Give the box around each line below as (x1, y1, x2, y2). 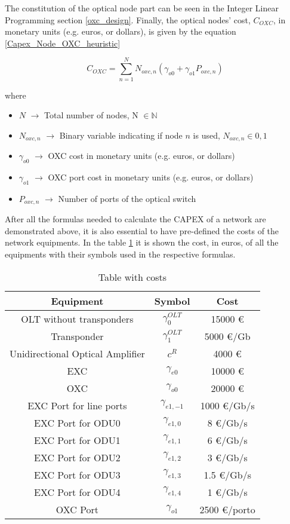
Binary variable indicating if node (59, 128, 183, 141)
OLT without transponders (21, 311, 134, 326)
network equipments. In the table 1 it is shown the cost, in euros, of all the (5, 236, 279, 249)
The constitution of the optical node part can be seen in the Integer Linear (5, 2, 279, 14)
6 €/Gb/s (207, 433, 248, 447)
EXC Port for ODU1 (34, 433, 121, 447)
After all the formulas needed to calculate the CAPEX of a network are (5, 213, 266, 225)
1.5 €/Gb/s (203, 467, 251, 482)
